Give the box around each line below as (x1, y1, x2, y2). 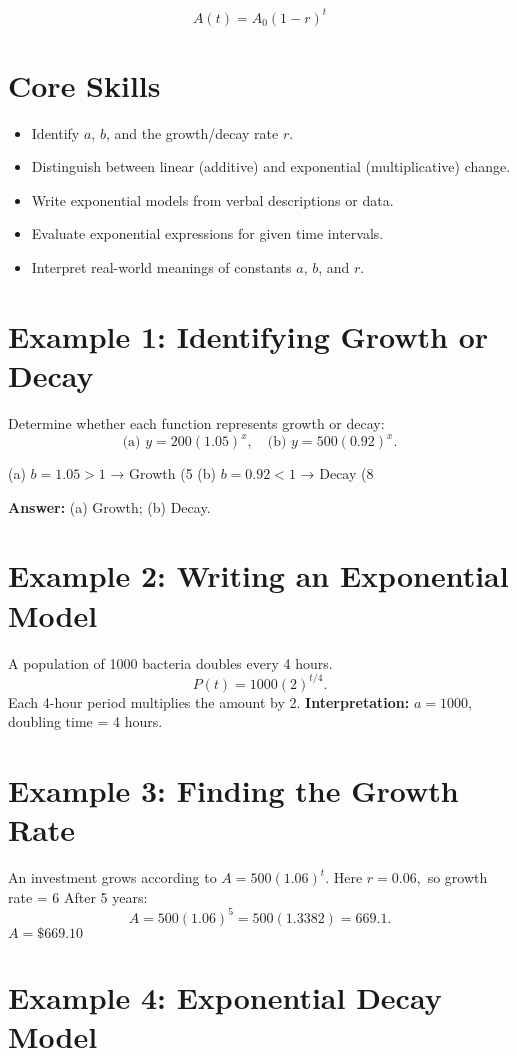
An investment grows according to (8, 867, 217, 888)
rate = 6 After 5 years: (8, 886, 148, 907)
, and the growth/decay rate (105, 122, 279, 143)
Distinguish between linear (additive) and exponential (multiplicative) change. (31, 156, 511, 177)
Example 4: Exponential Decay (8, 976, 442, 1017)
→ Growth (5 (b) (110, 463, 216, 483)
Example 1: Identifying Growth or (8, 315, 489, 356)
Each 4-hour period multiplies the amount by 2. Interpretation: (8, 691, 410, 712)
